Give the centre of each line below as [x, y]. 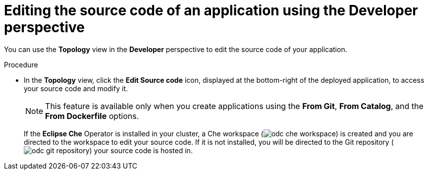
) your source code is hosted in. [141, 150]
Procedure [21, 64]
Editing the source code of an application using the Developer [211, 10]
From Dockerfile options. [92, 116]
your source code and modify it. [76, 88]
